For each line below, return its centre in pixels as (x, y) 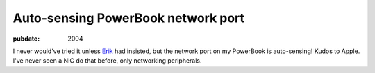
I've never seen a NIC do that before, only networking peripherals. (107, 61)
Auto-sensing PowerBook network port (129, 18)
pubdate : (26, 39)
